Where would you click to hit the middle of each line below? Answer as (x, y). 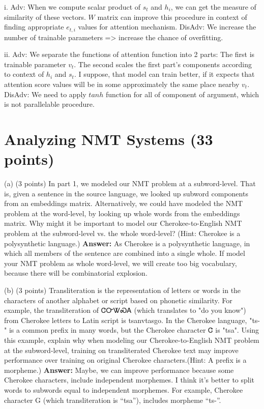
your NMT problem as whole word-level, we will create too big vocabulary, (121, 263)
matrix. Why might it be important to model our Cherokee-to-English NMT (123, 223)
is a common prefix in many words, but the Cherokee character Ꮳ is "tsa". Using (134, 330)
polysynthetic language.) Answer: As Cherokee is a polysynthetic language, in (127, 243)
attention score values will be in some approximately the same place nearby (122, 84)
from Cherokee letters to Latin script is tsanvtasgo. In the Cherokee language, (126, 320)
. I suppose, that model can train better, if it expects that (164, 74)
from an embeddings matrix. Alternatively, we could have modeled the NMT (124, 203)
